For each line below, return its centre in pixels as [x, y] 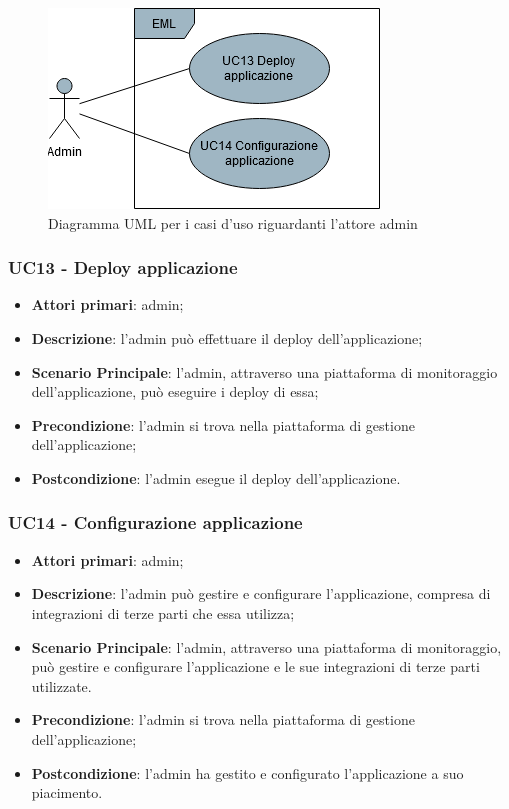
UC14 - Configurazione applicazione [155, 522]
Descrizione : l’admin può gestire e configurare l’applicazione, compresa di [261, 593]
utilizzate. [61, 685]
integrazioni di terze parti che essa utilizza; [163, 612]
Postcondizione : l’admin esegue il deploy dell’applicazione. [216, 477]
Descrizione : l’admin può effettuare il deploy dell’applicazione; [227, 338]
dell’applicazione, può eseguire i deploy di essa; [175, 391]
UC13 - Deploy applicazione [123, 267]
